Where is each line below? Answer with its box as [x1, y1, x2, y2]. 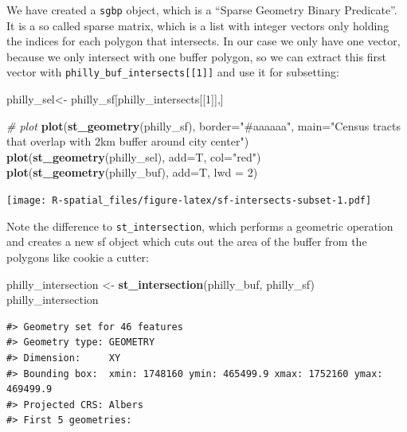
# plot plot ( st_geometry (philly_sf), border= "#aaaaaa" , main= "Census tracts [6, 117, 401, 134]
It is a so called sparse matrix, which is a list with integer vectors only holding [6, 17, 389, 33]
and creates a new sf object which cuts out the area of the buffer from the [6, 233, 367, 250]
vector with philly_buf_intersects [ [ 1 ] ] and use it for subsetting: [6, 64, 339, 80]
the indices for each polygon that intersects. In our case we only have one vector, [6, 33, 401, 49]
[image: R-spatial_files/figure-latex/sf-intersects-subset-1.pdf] [6, 195, 372, 207]
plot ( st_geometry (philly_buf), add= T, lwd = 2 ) [6, 164, 258, 181]
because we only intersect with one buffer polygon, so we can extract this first [6, 48, 386, 64]
